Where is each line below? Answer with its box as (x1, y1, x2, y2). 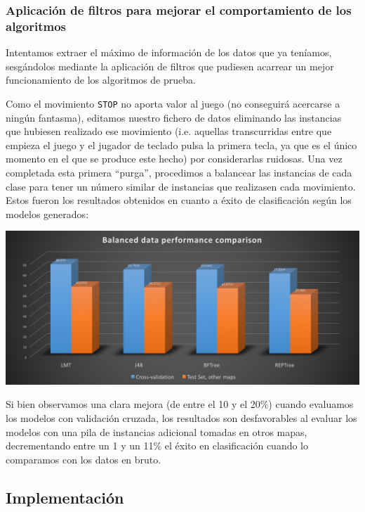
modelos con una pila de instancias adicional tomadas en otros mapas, (6, 424, 307, 439)
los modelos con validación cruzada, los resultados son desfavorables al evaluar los (6, 411, 357, 425)
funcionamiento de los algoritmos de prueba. (6, 72, 196, 87)
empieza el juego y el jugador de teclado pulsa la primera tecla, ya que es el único (6, 137, 357, 152)
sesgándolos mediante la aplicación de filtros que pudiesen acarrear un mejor (6, 58, 334, 73)
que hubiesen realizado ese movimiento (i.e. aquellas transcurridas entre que (6, 124, 332, 139)
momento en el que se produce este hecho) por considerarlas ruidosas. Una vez (6, 151, 343, 166)
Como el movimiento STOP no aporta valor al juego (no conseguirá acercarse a (6, 96, 340, 110)
